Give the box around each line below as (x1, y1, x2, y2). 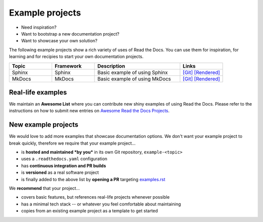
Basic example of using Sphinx (97, 69, 168, 75)
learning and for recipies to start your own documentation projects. (9, 54, 144, 59)
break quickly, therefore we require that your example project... (9, 140, 136, 146)
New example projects (9, 121, 79, 129)
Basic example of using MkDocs (97, 75, 171, 82)
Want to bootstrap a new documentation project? (21, 31, 119, 37)
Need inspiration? (21, 24, 57, 30)
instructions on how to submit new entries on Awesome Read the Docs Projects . (9, 108, 170, 114)
